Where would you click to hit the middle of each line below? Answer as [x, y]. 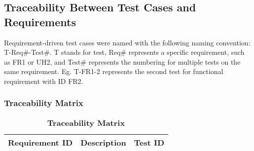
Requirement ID [40, 142]
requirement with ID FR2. [44, 81]
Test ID [149, 142]
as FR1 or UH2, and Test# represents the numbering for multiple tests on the [122, 61]
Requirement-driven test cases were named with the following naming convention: [127, 42]
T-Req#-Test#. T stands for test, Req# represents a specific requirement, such [124, 52]
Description [103, 142]
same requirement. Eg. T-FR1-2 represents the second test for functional [114, 71]
